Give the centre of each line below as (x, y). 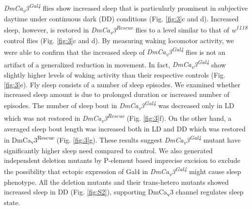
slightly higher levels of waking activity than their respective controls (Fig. (115, 75)
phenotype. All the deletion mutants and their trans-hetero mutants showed (116, 182)
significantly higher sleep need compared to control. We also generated (108, 151)
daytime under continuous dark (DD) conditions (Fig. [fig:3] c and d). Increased (121, 18)
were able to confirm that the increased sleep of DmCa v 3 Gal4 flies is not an (115, 52)
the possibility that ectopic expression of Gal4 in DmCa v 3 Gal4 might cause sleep (123, 171)
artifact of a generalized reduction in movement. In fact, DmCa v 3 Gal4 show (115, 64)
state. (12, 202)
